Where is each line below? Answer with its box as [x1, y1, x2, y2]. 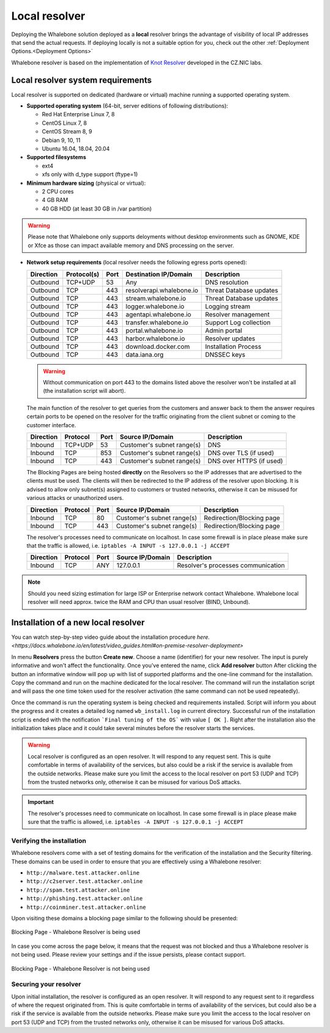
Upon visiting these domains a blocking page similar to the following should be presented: [11, 914, 238, 922]
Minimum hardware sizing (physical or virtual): [26, 179, 146, 187]
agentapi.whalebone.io [125, 310, 192, 318]
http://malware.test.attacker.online [26, 869, 140, 876]
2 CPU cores [42, 187, 74, 195]
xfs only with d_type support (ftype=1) [42, 171, 138, 178]
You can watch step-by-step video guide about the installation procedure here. [11, 633, 210, 641]
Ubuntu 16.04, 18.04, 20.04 [42, 144, 110, 152]
